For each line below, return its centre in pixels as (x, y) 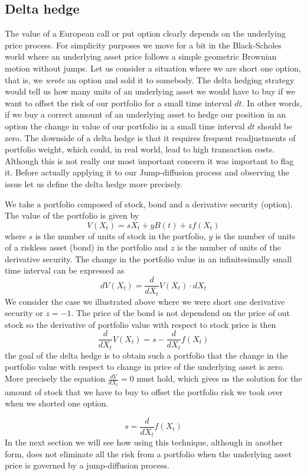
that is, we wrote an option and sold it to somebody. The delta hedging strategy (150, 79)
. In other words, (272, 103)
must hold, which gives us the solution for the (219, 378)
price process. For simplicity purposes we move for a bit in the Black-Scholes (143, 45)
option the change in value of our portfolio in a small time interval (125, 126)
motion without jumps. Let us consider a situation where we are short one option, (153, 68)
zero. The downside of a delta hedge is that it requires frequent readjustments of (150, 137)
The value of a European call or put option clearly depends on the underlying (145, 33)
